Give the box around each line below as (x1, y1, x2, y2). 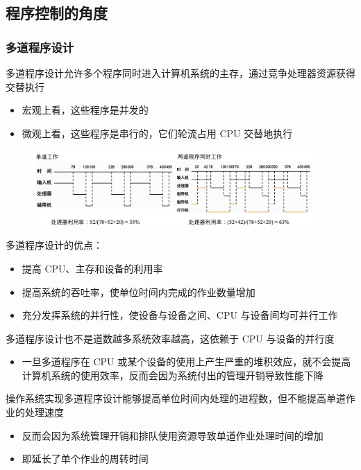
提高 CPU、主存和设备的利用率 (22, 261, 163, 275)
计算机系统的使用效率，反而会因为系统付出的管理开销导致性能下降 (22, 367, 324, 382)
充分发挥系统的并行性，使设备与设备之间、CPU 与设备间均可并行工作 (22, 308, 338, 322)
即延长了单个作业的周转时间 (22, 451, 149, 466)
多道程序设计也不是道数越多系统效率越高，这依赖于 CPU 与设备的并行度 (6, 331, 335, 345)
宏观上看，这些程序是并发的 (22, 103, 149, 117)
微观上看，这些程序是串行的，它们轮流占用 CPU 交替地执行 (22, 125, 293, 140)
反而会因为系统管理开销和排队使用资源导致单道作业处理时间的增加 (22, 428, 324, 442)
